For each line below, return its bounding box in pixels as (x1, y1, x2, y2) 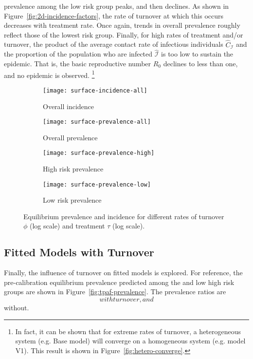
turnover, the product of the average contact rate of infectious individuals (4, 39, 223, 49)
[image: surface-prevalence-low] (43, 181, 151, 188)
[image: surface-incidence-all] (43, 87, 147, 94)
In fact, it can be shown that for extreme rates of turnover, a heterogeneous (15, 326, 241, 336)
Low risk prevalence (43, 195, 102, 205)
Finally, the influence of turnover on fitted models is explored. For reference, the (4, 267, 243, 278)
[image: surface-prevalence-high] (43, 150, 155, 157)
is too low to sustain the (161, 49, 234, 59)
